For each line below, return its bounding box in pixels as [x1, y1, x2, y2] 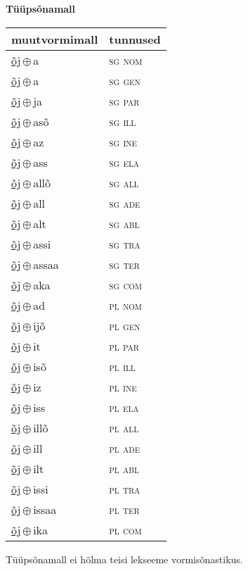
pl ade [109, 439, 141, 456]
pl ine [109, 378, 137, 395]
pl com [109, 521, 142, 538]
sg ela [109, 153, 140, 170]
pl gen [109, 317, 141, 334]
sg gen [109, 72, 141, 89]
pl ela [109, 399, 139, 415]
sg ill [109, 113, 136, 130]
